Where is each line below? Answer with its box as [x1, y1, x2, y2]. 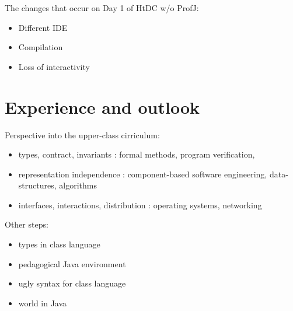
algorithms [59, 179, 97, 191]
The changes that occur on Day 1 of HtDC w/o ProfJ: [5, 2, 199, 13]
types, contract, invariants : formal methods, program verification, [18, 148, 255, 160]
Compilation [18, 41, 63, 53]
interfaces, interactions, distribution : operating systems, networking [18, 198, 262, 211]
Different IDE [18, 21, 68, 33]
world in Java [18, 296, 67, 309]
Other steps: [5, 218, 48, 230]
